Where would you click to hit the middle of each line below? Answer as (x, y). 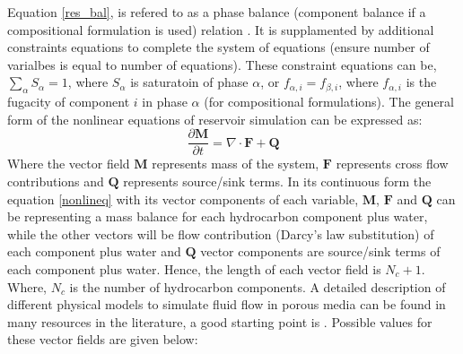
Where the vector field (69, 164)
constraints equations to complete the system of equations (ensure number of (218, 47)
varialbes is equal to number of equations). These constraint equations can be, (222, 64)
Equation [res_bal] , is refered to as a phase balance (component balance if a (217, 12)
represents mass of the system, (236, 164)
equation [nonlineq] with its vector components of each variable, (183, 199)
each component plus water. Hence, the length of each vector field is (194, 268)
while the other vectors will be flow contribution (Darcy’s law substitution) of (221, 233)
